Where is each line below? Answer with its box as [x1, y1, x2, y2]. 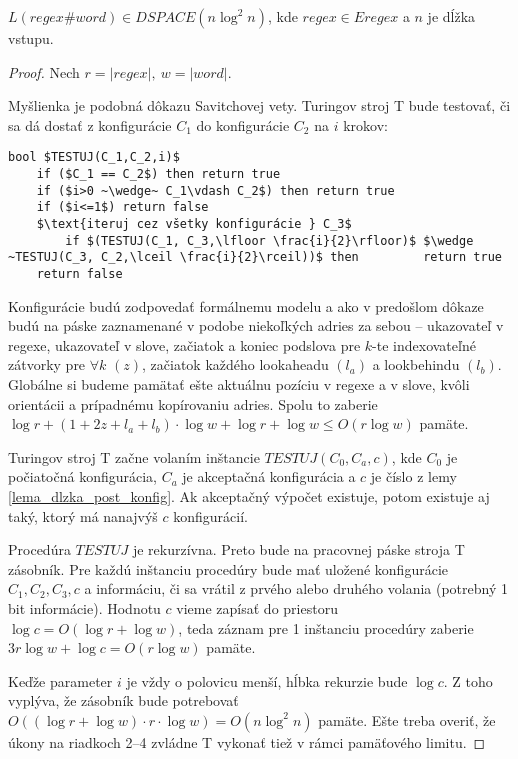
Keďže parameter [8, 670, 113, 691]
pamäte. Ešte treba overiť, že [318, 709, 496, 730]
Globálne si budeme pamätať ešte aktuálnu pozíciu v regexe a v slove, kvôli [8, 374, 470, 394]
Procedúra [8, 539, 71, 560]
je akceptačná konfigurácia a [182, 466, 356, 487]
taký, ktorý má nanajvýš [8, 505, 158, 526]
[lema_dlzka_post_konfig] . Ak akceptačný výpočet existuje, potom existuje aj [8, 485, 490, 506]
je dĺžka [427, 6, 476, 26]
